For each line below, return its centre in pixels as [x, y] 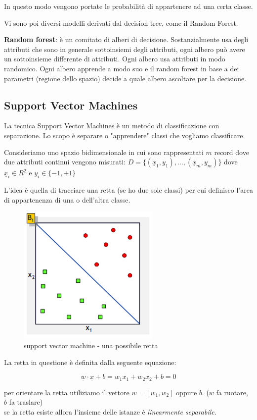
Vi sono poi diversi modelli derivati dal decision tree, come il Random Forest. [121, 23]
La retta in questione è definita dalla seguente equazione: [90, 362]
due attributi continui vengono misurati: [65, 162]
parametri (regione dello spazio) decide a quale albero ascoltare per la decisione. [125, 78]
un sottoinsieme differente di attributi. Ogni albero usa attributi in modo [115, 59]
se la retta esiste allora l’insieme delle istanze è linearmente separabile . [110, 411]
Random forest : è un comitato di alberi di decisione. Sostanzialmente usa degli [126, 39]
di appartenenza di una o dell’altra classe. [67, 199]
